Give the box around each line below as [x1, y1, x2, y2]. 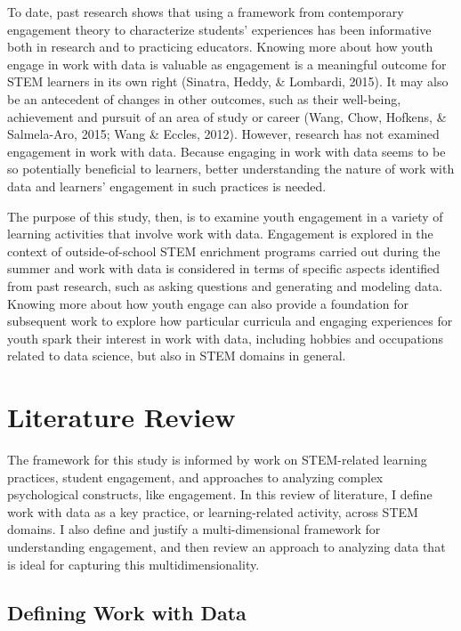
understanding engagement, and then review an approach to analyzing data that [7, 537, 446, 555]
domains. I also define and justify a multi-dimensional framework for [7, 520, 381, 538]
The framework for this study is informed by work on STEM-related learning [7, 450, 427, 468]
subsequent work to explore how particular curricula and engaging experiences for [7, 311, 453, 330]
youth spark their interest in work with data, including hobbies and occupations [7, 328, 444, 347]
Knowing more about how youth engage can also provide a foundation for [7, 294, 408, 312]
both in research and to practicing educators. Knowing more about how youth [7, 37, 433, 56]
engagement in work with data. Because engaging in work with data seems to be [7, 142, 446, 160]
